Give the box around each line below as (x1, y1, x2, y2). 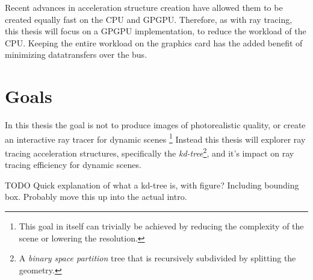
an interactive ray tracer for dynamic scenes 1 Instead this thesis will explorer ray (5, 131, 306, 145)
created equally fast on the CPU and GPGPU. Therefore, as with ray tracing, (5, 13, 293, 25)
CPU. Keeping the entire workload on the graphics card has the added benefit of (5, 36, 303, 49)
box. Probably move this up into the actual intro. (5, 190, 187, 203)
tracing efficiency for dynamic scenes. (5, 158, 141, 171)
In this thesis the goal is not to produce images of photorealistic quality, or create (5, 119, 306, 131)
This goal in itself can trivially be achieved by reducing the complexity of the (19, 219, 304, 232)
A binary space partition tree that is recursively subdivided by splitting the (19, 252, 296, 264)
